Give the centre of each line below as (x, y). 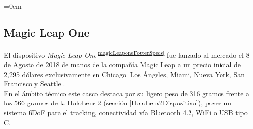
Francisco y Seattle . (35, 84)
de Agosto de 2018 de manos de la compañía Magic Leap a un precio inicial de (123, 64)
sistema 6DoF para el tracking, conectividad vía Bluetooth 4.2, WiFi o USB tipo (126, 113)
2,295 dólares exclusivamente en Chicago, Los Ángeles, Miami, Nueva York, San (124, 74)
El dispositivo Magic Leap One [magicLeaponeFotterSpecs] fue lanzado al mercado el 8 (127, 54)
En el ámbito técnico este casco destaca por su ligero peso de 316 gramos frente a (127, 93)
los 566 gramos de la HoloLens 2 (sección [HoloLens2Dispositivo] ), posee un (118, 103)
